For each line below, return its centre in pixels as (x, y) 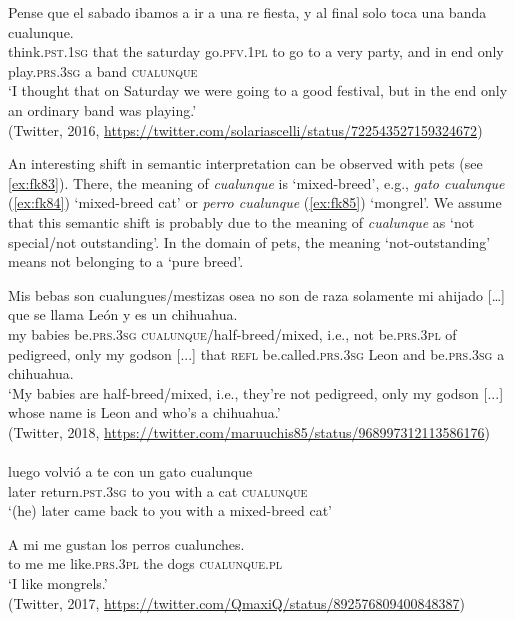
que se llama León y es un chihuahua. (123, 314)
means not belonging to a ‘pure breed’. (126, 261)
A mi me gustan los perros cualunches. (126, 543)
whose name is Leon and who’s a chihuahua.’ (144, 412)
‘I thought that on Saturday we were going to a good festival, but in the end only (258, 90)
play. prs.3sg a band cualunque (103, 70)
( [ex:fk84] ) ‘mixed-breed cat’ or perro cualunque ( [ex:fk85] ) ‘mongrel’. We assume (255, 202)
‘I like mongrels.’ (58, 583)
